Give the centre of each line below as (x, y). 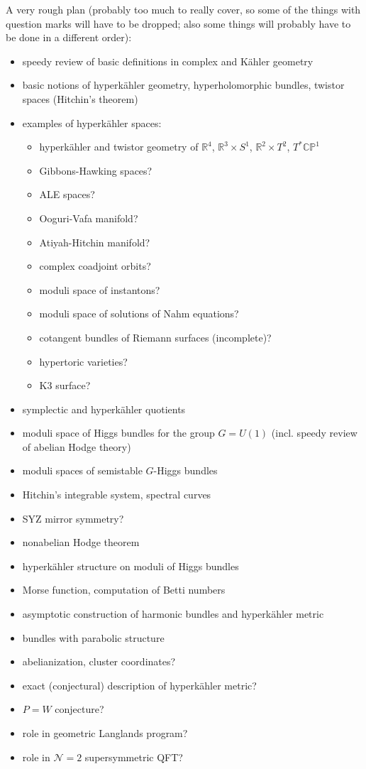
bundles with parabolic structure (93, 637)
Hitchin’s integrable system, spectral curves (117, 495)
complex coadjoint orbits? (95, 266)
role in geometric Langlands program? (105, 733)
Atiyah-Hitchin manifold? (95, 242)
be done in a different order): (69, 37)
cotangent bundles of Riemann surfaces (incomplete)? (155, 337)
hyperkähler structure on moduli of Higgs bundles (131, 566)
